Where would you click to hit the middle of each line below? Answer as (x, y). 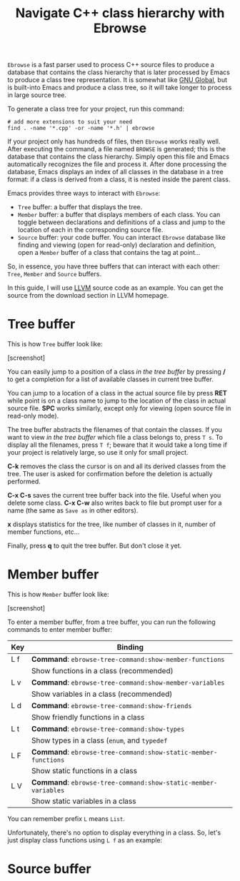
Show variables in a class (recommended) (102, 694)
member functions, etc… (44, 532)
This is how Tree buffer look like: (55, 344)
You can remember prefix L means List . (66, 819)
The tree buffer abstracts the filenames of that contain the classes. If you (115, 430)
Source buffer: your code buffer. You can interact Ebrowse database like (122, 238)
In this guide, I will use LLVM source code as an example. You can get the (115, 288)
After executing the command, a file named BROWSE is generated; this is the (117, 149)
